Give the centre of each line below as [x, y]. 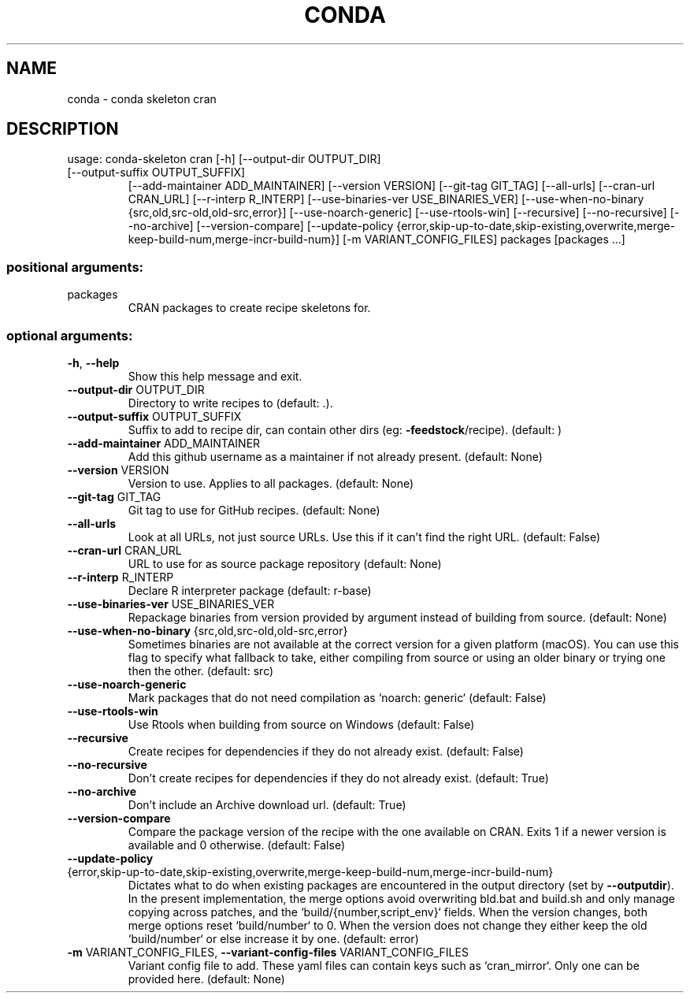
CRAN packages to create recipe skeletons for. [249, 308]
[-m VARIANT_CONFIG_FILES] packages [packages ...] [484, 240]
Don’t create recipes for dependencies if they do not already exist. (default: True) [338, 778]
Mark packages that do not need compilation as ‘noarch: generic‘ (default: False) [337, 697]
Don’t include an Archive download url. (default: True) [267, 804]
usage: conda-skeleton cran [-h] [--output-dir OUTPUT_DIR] [224, 159]
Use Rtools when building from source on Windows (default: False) [301, 724]
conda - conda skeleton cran [142, 98]
